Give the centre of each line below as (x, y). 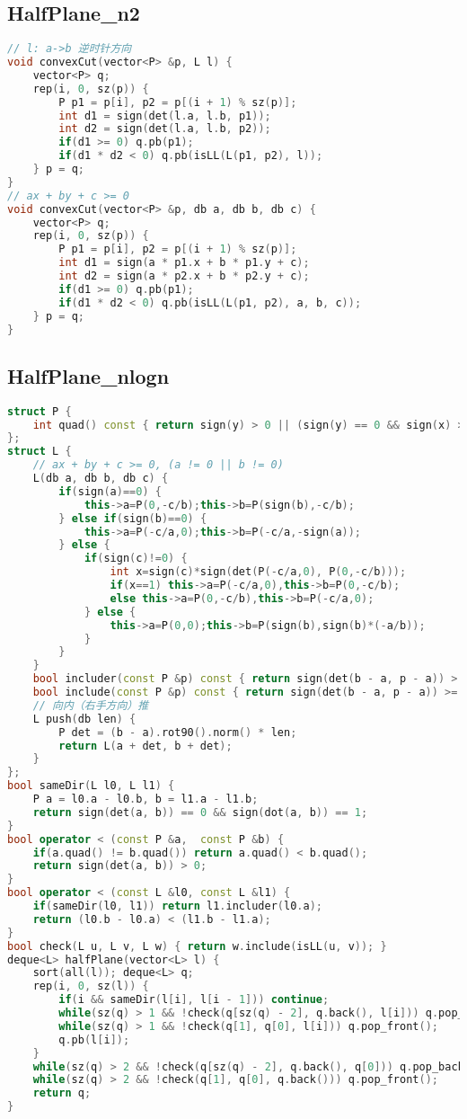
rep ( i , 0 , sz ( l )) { (91, 986)
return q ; (62, 1093)
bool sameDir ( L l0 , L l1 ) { (91, 786)
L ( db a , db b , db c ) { (101, 479)
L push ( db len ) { (84, 719)
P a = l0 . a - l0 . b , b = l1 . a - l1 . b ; (145, 799)
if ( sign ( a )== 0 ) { (110, 491)
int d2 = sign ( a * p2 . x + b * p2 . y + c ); (184, 276)
